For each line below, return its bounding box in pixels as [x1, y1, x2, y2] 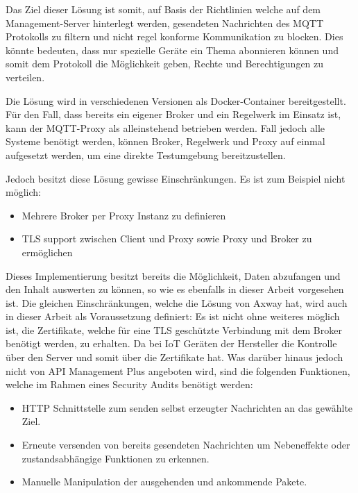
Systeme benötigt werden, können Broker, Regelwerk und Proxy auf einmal [6, 134, 325, 149]
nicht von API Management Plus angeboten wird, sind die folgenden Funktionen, [6, 363, 350, 378]
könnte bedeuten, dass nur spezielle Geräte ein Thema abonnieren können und [6, 42, 339, 57]
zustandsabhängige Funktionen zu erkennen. [22, 451, 210, 465]
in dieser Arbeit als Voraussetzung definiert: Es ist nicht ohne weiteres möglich [6, 309, 340, 324]
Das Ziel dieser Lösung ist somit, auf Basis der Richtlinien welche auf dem [6, 2, 321, 16]
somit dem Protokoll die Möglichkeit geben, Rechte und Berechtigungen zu [6, 56, 324, 71]
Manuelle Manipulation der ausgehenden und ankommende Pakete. [22, 474, 307, 489]
